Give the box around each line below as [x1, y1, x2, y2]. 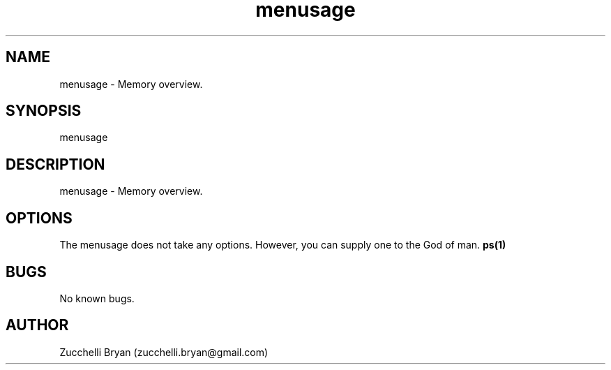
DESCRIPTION [6, 155, 105, 173]
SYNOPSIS [6, 102, 82, 120]
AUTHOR [6, 316, 69, 334]
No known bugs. [59, 292, 135, 304]
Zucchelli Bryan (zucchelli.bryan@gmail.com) [59, 346, 269, 358]
